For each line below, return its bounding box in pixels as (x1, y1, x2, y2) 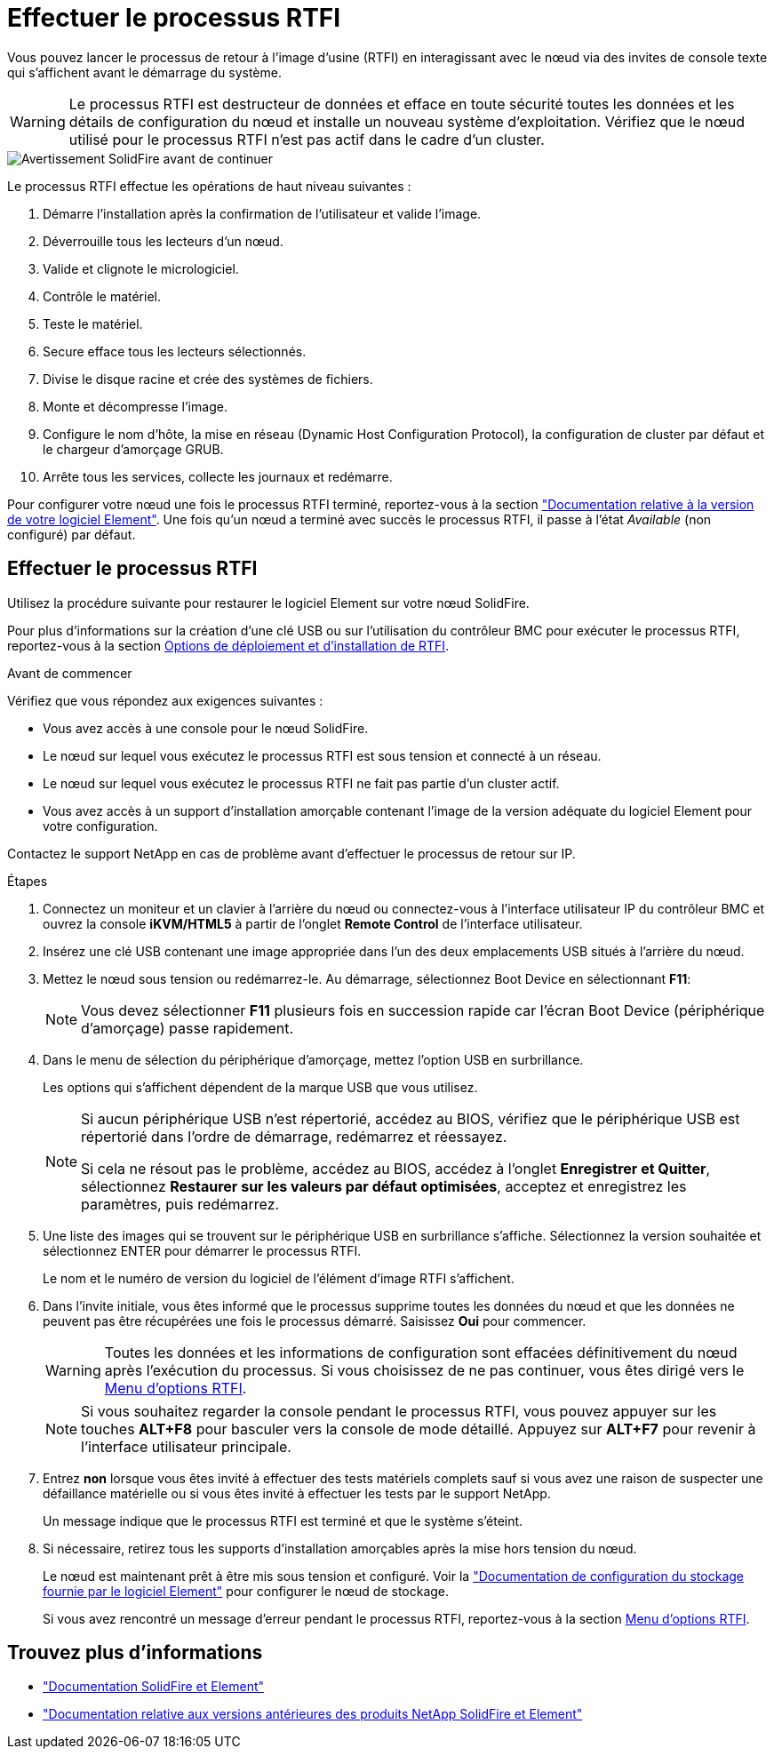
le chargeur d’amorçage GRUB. (43, 441, 224, 457)
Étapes (7, 873, 48, 889)
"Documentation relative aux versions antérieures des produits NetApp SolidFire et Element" (43, 1706, 583, 1722)
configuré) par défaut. (7, 526, 136, 542)
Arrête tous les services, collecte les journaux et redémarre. (43, 468, 393, 484)
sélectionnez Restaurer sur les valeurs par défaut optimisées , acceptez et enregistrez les (81, 1177, 687, 1195)
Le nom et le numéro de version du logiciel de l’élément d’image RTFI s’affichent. (43, 1270, 515, 1286)
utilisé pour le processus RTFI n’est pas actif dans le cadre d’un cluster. (68, 130, 545, 148)
